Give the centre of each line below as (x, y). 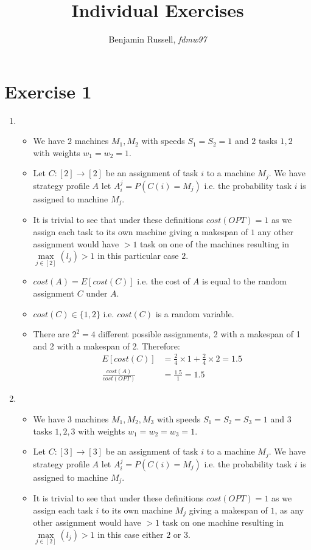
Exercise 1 (48, 91)
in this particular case (138, 256)
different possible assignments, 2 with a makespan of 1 (199, 334)
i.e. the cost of (164, 281)
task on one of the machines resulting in (215, 243)
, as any (289, 510)
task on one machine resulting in (223, 522)
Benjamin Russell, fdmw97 (158, 39)
